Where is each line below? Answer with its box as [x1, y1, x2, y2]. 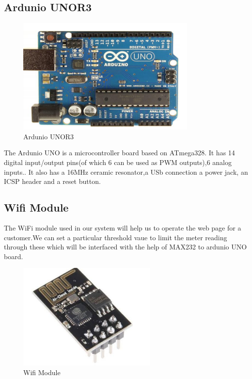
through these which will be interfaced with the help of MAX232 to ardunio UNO [4, 242, 247, 252]
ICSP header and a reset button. [4, 176, 101, 186]
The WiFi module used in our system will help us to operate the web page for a [4, 222, 241, 232]
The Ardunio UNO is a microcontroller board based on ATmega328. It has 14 [4, 148, 235, 158]
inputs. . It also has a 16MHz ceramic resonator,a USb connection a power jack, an [4, 166, 248, 177]
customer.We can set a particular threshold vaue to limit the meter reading [4, 232, 227, 242]
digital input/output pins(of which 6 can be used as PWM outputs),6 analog [4, 157, 232, 167]
